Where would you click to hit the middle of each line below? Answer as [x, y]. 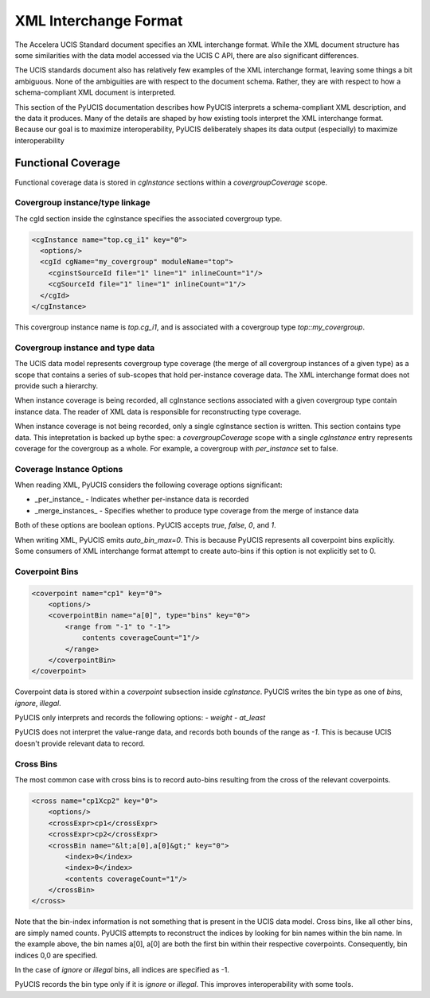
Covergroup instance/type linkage [82, 203]
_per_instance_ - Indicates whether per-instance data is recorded [142, 499]
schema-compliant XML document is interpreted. [96, 92]
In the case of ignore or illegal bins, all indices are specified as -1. [122, 970]
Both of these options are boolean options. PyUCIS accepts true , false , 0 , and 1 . [145, 525]
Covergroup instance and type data [85, 348]
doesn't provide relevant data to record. [80, 743]
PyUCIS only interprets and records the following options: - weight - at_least [140, 718]
